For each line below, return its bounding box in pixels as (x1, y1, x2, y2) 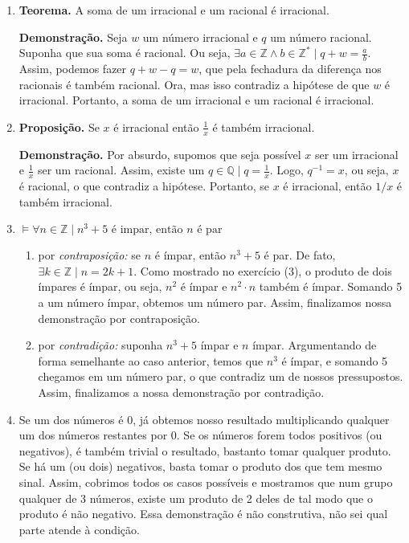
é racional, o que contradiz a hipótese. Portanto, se (18, 178, 269, 194)
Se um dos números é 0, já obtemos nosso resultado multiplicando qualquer (18, 410, 390, 427)
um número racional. (270, 28, 372, 45)
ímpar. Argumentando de (252, 337, 377, 353)
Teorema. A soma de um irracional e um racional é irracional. (18, 2, 329, 18)
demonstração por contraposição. (38, 309, 200, 326)
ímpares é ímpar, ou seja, (38, 278, 162, 295)
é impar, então (111, 224, 183, 236)
